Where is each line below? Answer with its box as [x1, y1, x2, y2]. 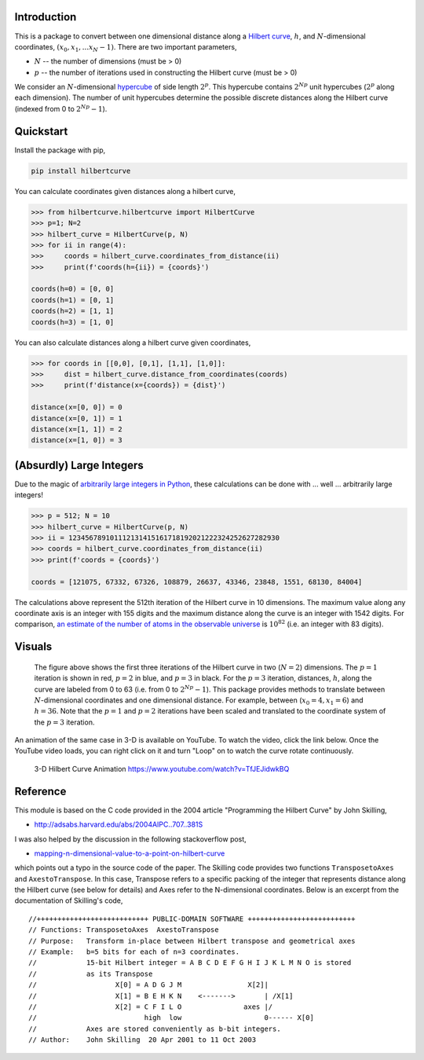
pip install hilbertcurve [31, 166, 131, 175]
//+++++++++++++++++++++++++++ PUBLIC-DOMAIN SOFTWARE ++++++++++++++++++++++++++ [28, 914, 356, 923]
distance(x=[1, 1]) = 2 [31, 424, 123, 434]
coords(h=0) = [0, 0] [31, 284, 115, 294]
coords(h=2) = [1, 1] [31, 306, 115, 316]
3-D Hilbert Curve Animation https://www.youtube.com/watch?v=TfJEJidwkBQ [34, 764, 290, 773]
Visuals [14, 640, 53, 654]
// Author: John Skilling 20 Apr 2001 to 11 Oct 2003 [28, 1036, 257, 1044]
